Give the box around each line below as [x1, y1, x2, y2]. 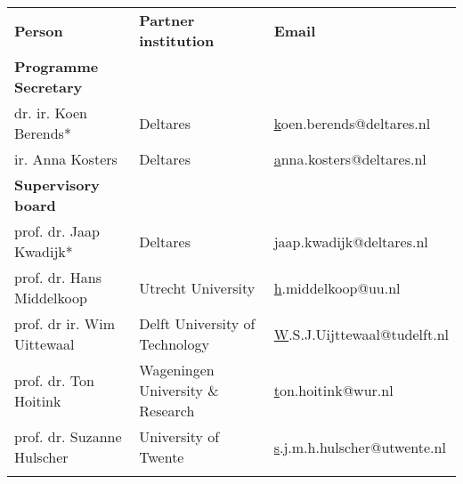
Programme [14, 56, 99, 77]
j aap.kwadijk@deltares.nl [273, 230, 428, 252]
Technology [139, 334, 209, 354]
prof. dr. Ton [14, 369, 94, 391]
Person [14, 20, 63, 41]
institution [139, 30, 215, 51]
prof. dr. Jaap [14, 221, 100, 241]
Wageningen [139, 359, 215, 380]
